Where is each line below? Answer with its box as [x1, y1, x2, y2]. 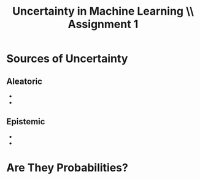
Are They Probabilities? [6, 161, 129, 174]
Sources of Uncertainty [6, 52, 128, 66]
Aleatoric [6, 76, 43, 86]
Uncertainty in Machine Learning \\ [12, 4, 194, 18]
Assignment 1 [67, 17, 139, 31]
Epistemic [6, 116, 45, 127]
